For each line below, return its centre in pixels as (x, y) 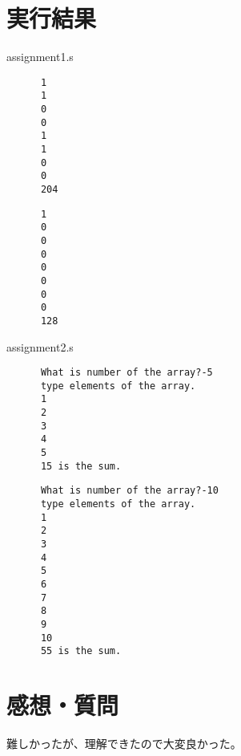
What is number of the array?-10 (129, 491)
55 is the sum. (81, 651)
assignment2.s (40, 346)
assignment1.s (40, 57)
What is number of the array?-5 (127, 373)
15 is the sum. (81, 466)
